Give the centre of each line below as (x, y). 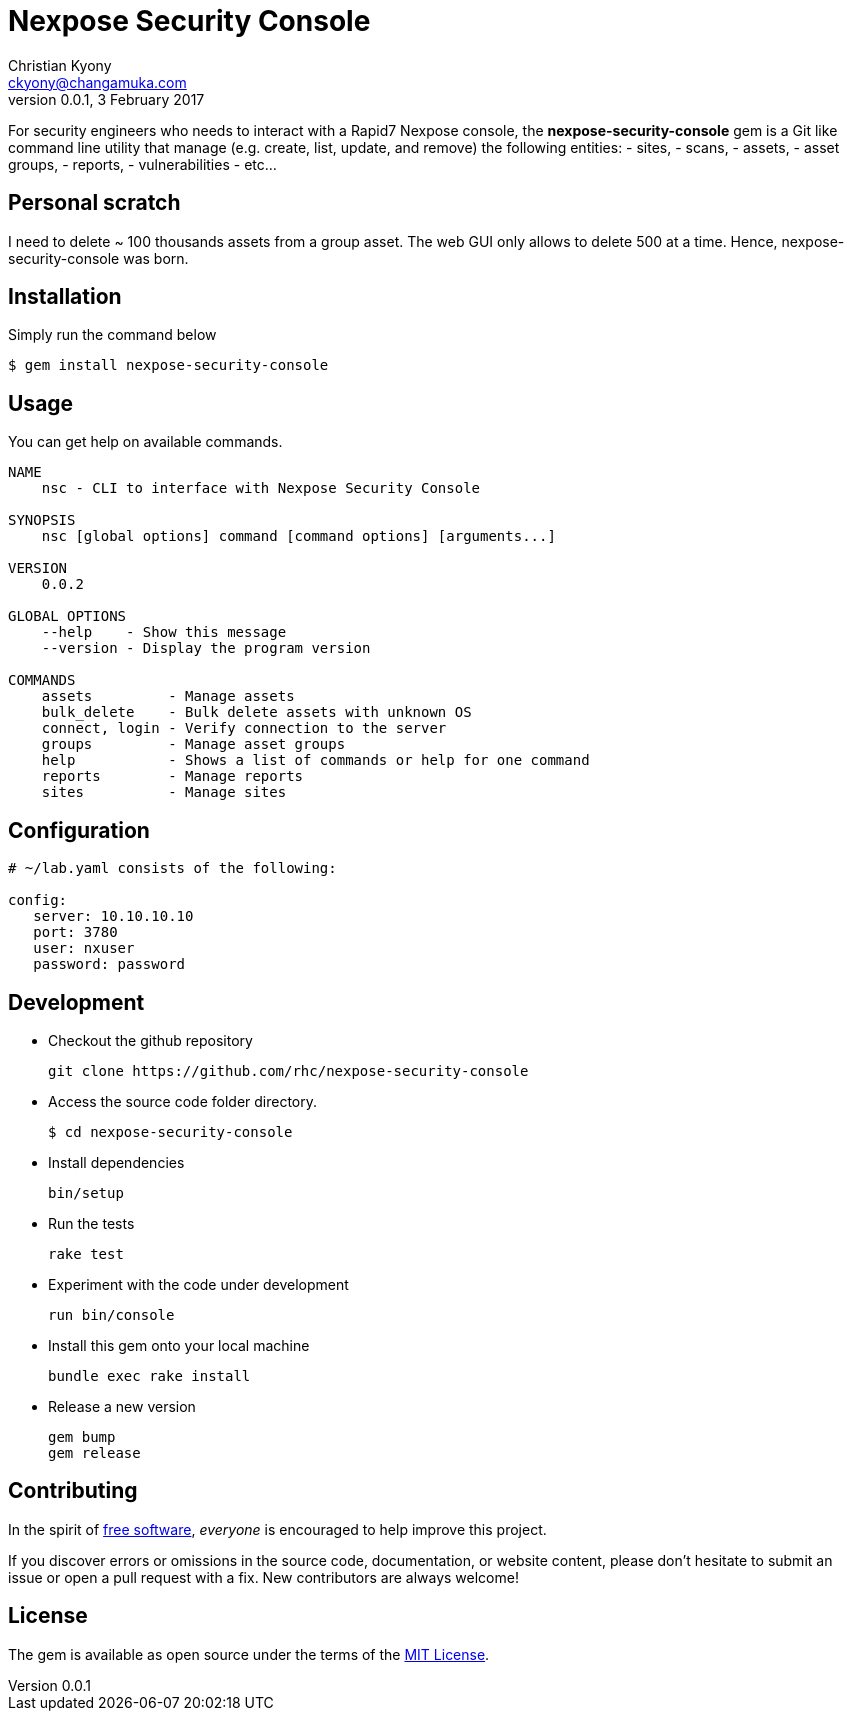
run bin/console (111, 1314)
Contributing (73, 1491)
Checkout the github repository (150, 1040)
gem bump (82, 1436)
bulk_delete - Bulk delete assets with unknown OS (256, 712)
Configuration (79, 830)
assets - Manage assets (168, 696)
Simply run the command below (112, 335)
